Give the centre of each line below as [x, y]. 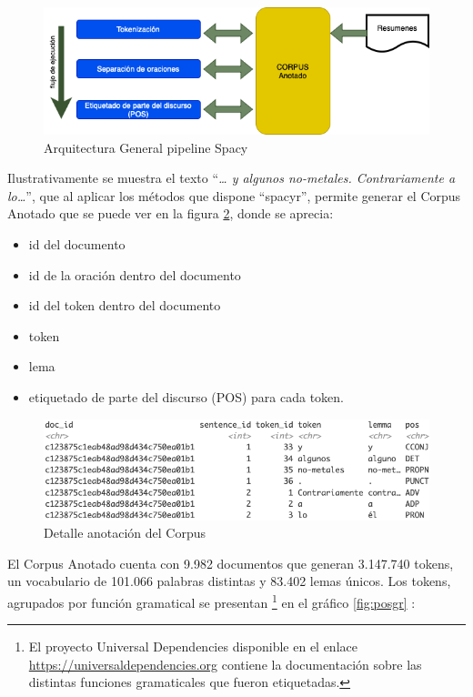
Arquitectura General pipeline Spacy [146, 147]
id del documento [77, 243]
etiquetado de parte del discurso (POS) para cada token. [186, 396]
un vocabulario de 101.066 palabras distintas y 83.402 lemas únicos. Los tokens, [229, 581]
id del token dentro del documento [125, 305]
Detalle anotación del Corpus [125, 533]
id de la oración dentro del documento [135, 274]
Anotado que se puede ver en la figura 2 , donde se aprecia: [171, 213]
